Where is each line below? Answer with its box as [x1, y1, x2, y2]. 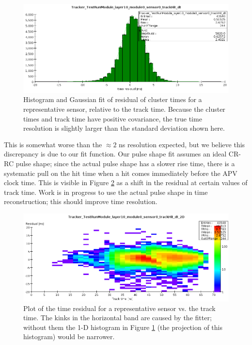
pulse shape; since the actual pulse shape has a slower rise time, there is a [16, 158, 235, 169]
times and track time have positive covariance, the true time [23, 113, 202, 123]
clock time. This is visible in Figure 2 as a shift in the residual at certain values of [4, 177, 248, 188]
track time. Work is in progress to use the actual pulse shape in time [4, 187, 208, 197]
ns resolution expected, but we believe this [119, 139, 245, 149]
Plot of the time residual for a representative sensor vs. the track [23, 303, 216, 313]
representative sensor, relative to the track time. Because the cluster [23, 104, 225, 114]
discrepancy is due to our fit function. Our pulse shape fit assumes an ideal [4, 149, 227, 159]
